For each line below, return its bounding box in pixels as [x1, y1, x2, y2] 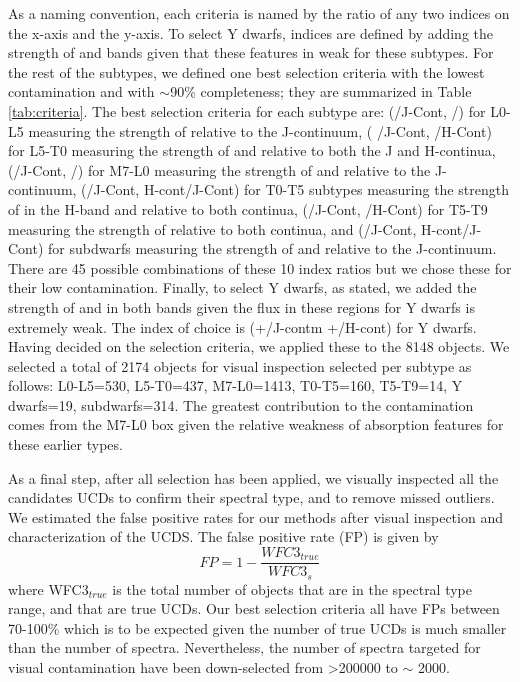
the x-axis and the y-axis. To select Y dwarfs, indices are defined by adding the [8, 22, 494, 43]
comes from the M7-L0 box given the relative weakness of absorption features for [8, 414, 504, 435]
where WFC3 [8, 578, 89, 599]
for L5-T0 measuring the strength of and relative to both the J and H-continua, [8, 140, 496, 161]
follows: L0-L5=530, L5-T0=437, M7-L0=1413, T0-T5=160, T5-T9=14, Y [8, 375, 463, 396]
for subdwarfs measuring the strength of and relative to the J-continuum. [48, 238, 497, 259]
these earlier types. [8, 434, 123, 455]
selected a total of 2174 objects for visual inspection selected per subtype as [8, 355, 472, 376]
